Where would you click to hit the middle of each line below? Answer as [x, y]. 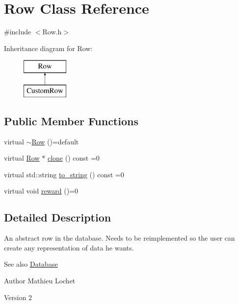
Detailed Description [58, 217]
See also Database [31, 264]
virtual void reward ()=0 [41, 191]
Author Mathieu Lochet [40, 281]
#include [18, 32]
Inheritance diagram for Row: [48, 48]
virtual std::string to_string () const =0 [64, 174]
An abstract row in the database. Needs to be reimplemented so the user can [119, 238]
